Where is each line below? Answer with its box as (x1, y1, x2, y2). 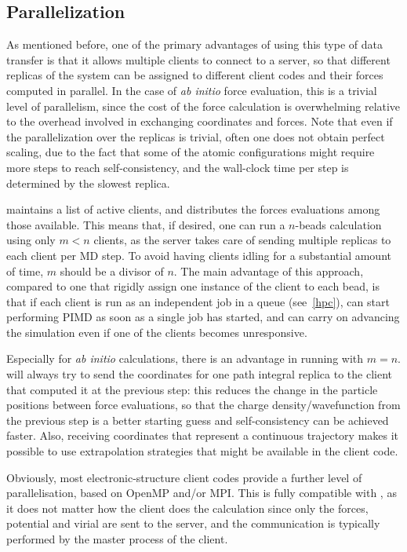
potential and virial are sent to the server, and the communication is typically (6, 515, 380, 532)
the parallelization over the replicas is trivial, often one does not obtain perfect (6, 128, 385, 144)
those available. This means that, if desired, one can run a (6, 216, 285, 232)
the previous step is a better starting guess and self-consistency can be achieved (6, 411, 389, 428)
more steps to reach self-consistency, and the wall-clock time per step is (6, 159, 349, 175)
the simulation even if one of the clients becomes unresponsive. (6, 324, 307, 340)
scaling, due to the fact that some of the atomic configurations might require (6, 144, 375, 160)
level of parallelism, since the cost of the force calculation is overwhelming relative (6, 97, 401, 114)
